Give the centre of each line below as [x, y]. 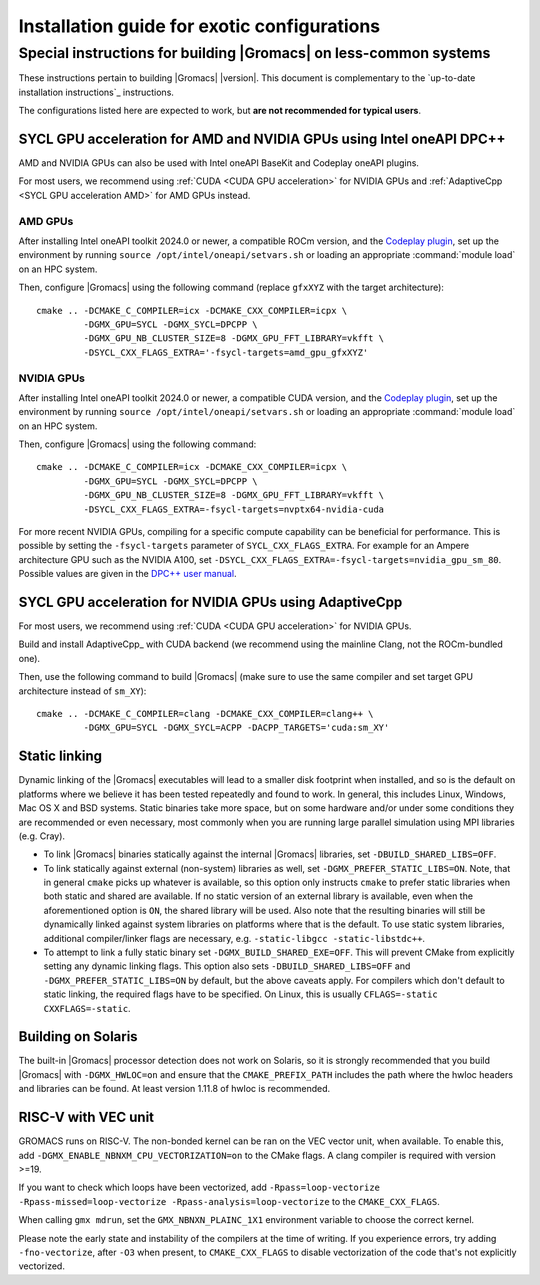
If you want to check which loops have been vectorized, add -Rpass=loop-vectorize [199, 1187]
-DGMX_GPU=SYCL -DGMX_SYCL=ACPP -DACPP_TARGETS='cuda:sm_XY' [236, 728]
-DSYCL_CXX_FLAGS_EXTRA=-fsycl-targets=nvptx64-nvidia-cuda [234, 509]
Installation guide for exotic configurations [199, 26]
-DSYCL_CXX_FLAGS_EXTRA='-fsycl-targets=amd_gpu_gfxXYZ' [226, 352]
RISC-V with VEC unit [86, 1117]
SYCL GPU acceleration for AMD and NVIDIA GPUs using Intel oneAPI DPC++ [262, 138]
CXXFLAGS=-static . [87, 1008]
